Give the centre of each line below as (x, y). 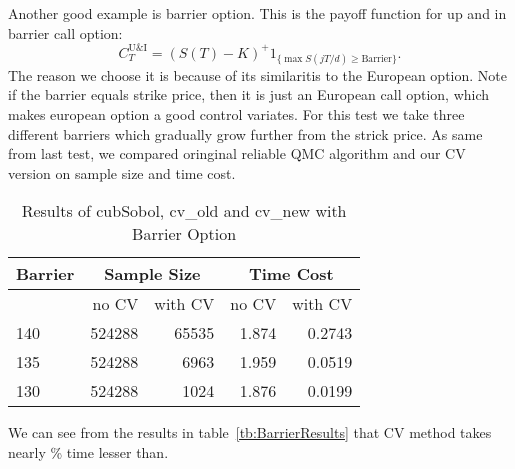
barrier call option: (65, 32)
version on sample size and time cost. (122, 172)
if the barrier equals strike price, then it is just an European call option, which (249, 94)
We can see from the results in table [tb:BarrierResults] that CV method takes (250, 432)
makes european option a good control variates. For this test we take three (236, 114)
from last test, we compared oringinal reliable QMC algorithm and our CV (237, 153)
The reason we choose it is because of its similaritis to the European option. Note (257, 74)
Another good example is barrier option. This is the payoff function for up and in (257, 13)
